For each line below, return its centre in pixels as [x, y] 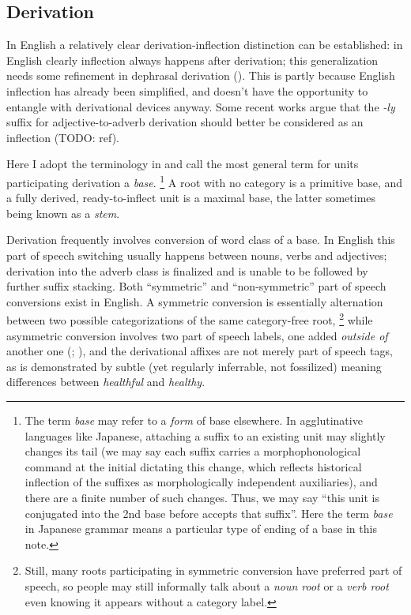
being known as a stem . [63, 213]
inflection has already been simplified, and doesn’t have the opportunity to [187, 90]
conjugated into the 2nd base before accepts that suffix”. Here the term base [209, 513]
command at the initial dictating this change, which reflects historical [193, 466]
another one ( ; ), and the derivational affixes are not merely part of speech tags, [200, 351]
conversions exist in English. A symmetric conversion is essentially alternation [195, 301]
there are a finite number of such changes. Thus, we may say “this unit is [202, 497]
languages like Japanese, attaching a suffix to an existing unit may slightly [205, 435]
